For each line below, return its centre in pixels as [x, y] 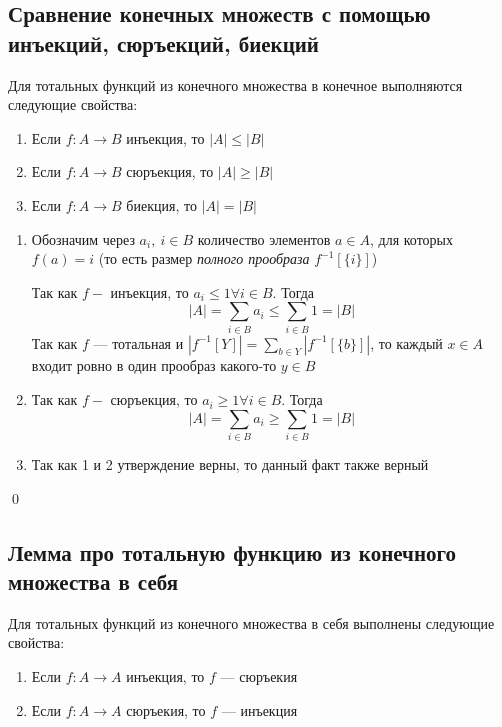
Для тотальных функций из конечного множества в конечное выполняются [235, 84]
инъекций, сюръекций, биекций [163, 42]
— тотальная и [138, 342]
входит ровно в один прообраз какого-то [154, 365]
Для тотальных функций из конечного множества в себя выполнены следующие [251, 622]
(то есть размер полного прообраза [204, 258]
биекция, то [161, 204]
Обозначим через [83, 238]
